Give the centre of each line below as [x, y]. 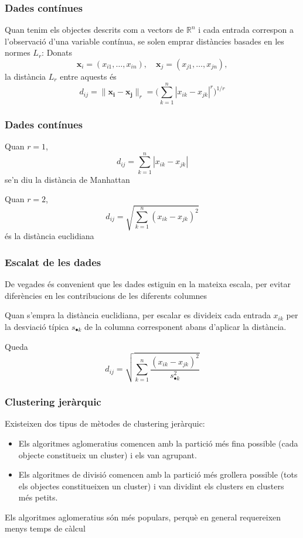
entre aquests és [88, 76]
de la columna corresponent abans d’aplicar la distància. [185, 326]
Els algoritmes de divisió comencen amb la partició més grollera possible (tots [158, 474]
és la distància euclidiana [50, 236]
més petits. [38, 497]
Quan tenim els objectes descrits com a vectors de [94, 30]
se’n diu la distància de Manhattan [67, 179]
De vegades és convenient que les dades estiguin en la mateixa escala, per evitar [148, 284]
